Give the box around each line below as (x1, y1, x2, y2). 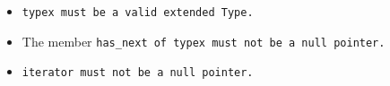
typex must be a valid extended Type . (22, 6, 254, 19)
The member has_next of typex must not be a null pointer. (22, 31, 386, 50)
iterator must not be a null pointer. (22, 66, 254, 80)
